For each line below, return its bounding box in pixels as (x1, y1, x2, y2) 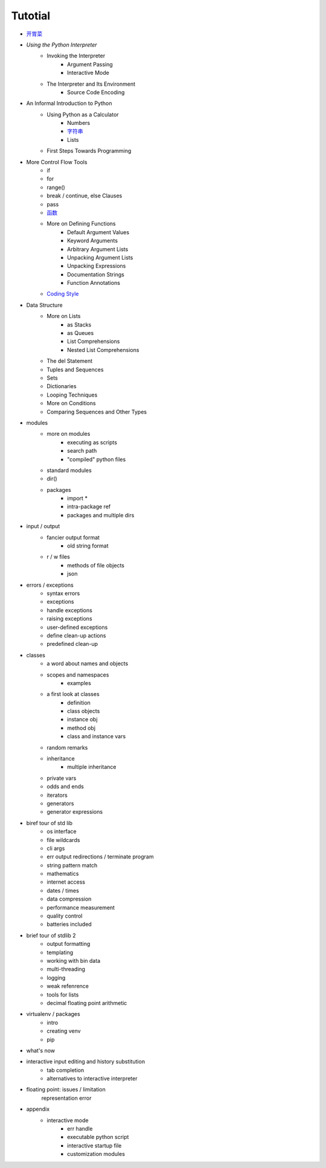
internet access (46, 878, 86, 886)
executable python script (67, 1134, 129, 1141)
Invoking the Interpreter (46, 52, 106, 60)
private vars (46, 774, 77, 782)
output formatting (46, 940, 91, 948)
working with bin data (46, 957, 101, 964)
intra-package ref (67, 503, 111, 510)
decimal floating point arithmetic (46, 999, 127, 1006)
